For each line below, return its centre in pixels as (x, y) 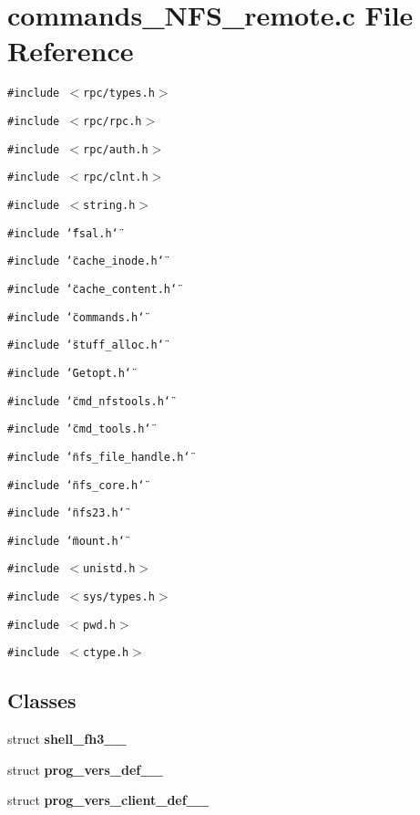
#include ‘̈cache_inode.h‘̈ (86, 261)
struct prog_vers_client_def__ (108, 800)
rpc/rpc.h (113, 121)
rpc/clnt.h (116, 178)
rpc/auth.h (116, 149)
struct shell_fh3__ (67, 739)
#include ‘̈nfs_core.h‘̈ (76, 485)
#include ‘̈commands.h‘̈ (76, 317)
